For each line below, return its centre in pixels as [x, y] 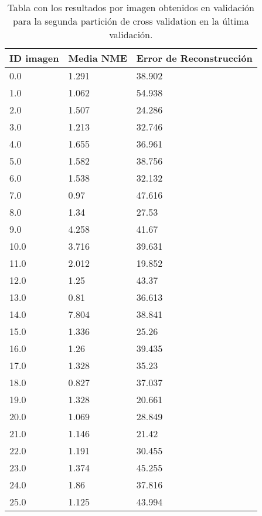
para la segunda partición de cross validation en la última [131, 21]
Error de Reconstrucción [194, 58]
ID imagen [34, 58]
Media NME [98, 58]
